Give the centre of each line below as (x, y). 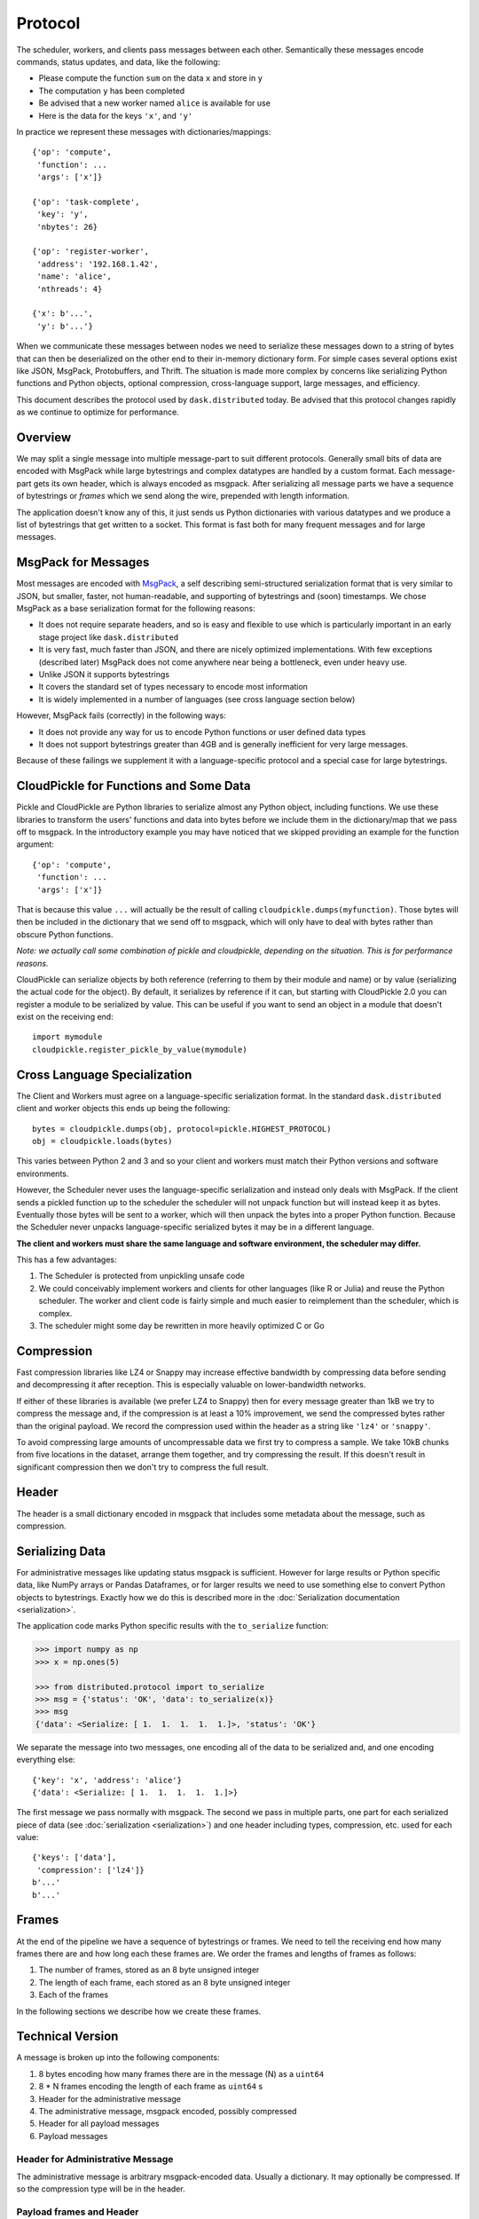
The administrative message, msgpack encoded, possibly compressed (168, 2111)
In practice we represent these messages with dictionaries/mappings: (144, 131)
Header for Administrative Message (95, 2159)
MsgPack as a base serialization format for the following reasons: (136, 609)
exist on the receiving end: (65, 1017)
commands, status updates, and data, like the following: (118, 61)
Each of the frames (74, 1995)
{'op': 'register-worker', (91, 252)
